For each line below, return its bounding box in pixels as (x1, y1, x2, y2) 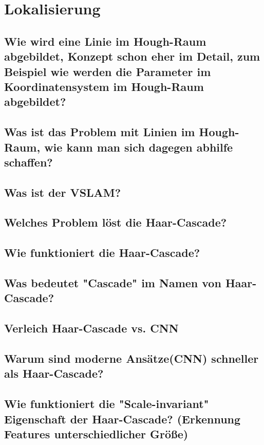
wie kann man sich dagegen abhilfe (44, 139, 233, 155)
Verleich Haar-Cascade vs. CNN (4, 320, 179, 336)
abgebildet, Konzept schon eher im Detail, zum (4, 48, 260, 64)
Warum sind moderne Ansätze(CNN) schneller (4, 350, 259, 366)
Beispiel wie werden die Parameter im (4, 63, 211, 79)
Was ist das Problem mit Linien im (4, 124, 195, 140)
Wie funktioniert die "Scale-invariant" (4, 396, 209, 412)
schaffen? (4, 154, 53, 170)
